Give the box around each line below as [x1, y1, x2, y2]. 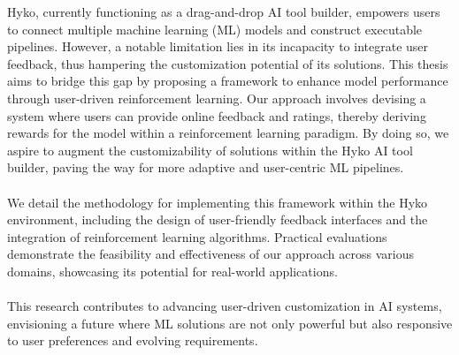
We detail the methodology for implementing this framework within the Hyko [7, 193, 428, 211]
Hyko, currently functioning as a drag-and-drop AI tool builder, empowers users [7, 3, 440, 20]
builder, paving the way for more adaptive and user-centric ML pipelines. [7, 158, 404, 177]
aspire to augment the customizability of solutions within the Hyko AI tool [7, 140, 413, 159]
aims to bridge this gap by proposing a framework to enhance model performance [7, 72, 448, 90]
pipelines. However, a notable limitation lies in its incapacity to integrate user [7, 37, 429, 56]
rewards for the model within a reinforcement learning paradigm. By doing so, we [7, 124, 449, 142]
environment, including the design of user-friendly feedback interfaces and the [7, 210, 428, 229]
